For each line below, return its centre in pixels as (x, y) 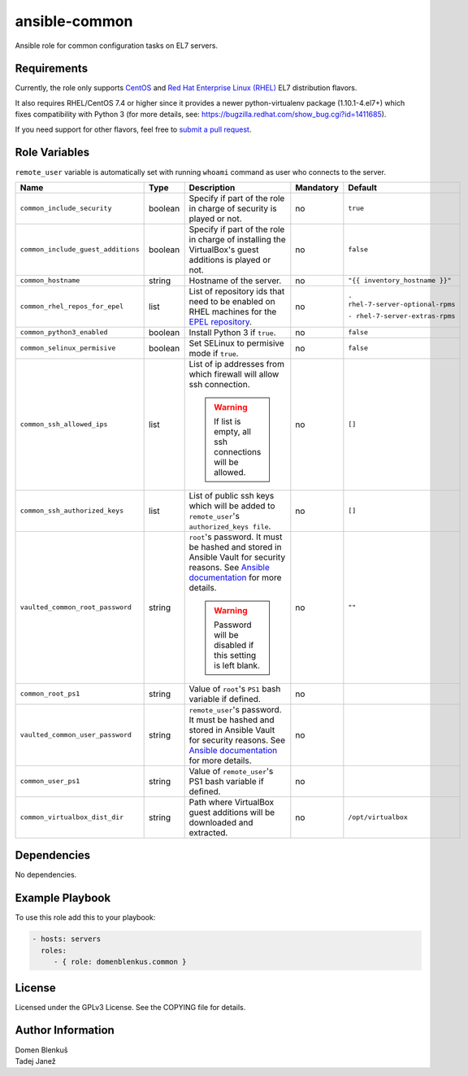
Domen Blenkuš (41, 1050)
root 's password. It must (236, 537)
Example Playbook (63, 898)
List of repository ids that (237, 291)
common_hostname (50, 281)
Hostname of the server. (235, 281)
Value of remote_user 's (231, 771)
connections (238, 451)
